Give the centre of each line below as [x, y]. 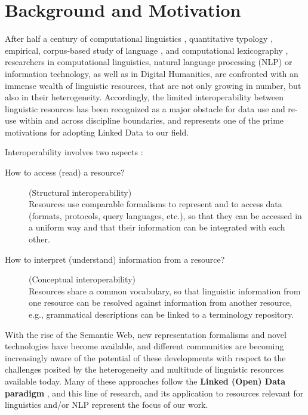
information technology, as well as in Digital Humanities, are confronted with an [152, 73]
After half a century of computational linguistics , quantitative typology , [139, 39]
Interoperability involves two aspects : [74, 152]
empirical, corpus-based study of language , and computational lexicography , [147, 50]
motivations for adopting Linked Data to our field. [97, 132]
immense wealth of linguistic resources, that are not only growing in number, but [153, 85]
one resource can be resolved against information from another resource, [161, 302]
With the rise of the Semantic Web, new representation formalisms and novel [146, 334]
